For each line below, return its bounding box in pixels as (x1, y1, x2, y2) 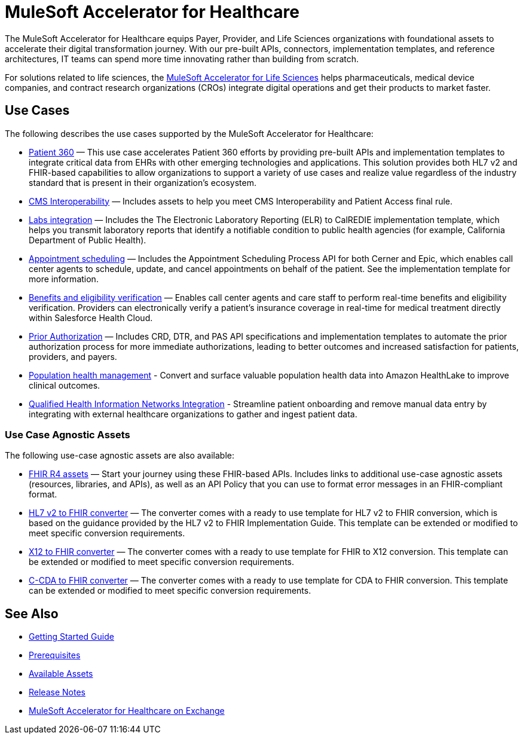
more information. (29, 273, 99, 284)
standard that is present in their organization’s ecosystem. (29, 177, 256, 188)
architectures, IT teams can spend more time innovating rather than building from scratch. (5, 53, 359, 64)
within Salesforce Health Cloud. (29, 312, 153, 323)
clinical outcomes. (29, 380, 100, 390)
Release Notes (29, 687, 85, 698)
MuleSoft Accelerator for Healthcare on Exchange (29, 706, 225, 716)
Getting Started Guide (29, 631, 114, 642)
